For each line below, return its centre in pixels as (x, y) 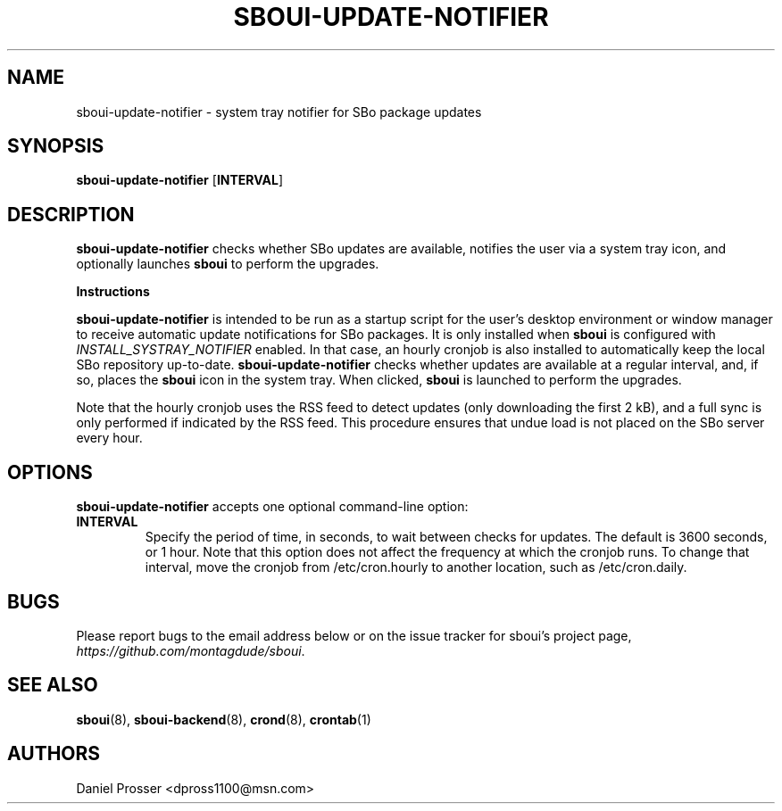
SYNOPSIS (56, 146)
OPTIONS (50, 472)
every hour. (109, 438)
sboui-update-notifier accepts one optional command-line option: (272, 507)
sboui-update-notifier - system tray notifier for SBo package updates (279, 112)
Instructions (113, 292)
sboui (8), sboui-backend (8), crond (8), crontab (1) (224, 719)
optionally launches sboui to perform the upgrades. (228, 264)
